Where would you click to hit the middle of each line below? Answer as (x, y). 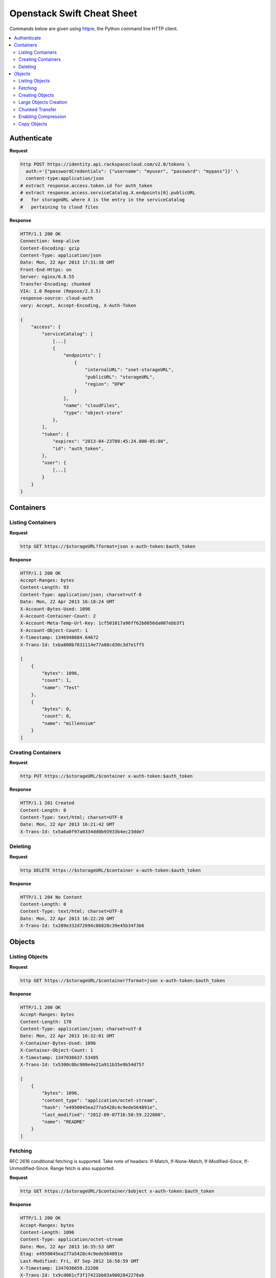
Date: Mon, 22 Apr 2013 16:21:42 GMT (67, 825)
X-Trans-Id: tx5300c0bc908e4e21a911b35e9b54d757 (82, 1064)
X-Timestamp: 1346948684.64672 (60, 637)
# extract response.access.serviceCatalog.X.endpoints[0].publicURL (108, 193)
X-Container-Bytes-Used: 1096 (58, 1043)
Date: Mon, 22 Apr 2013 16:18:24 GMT (67, 602)
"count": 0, (56, 716)
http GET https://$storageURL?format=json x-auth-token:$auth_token (108, 546)
